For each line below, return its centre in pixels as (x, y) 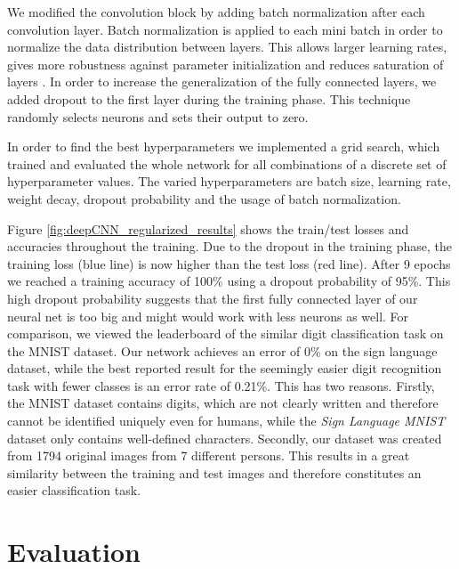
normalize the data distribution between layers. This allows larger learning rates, (227, 47)
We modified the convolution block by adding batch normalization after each (216, 12)
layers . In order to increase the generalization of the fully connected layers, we (222, 81)
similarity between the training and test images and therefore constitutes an (214, 472)
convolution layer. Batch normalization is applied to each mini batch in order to (225, 29)
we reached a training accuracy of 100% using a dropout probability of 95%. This (229, 281)
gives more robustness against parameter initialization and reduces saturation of (225, 64)
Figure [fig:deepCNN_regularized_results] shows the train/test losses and (208, 228)
